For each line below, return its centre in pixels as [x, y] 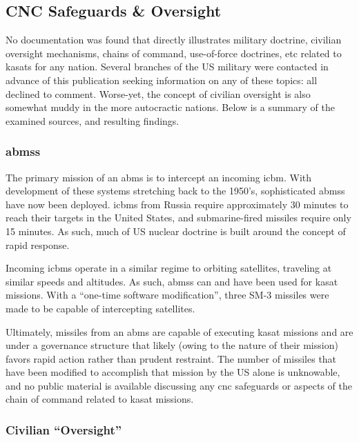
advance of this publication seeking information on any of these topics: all [162, 80]
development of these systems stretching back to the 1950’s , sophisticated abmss [175, 191]
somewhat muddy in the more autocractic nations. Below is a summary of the [170, 107]
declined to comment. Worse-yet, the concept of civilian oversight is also [158, 93]
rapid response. [38, 244]
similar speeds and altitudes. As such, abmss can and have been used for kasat [172, 281]
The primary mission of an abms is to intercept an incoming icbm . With [159, 177]
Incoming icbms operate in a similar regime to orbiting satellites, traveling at [169, 268]
